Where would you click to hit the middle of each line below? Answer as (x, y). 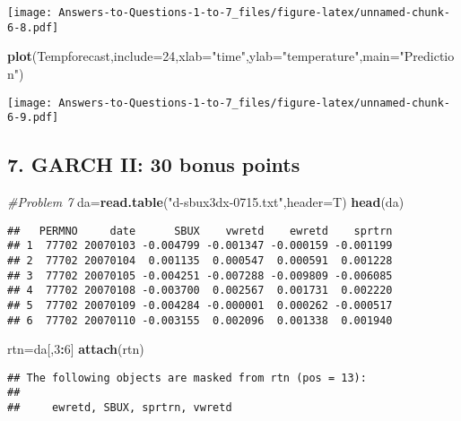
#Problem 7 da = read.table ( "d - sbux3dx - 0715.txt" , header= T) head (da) (206, 202)
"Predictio (427, 56)
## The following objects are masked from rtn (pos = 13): (187, 378)
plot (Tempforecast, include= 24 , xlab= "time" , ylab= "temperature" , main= (204, 56)
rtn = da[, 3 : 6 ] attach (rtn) (76, 349)
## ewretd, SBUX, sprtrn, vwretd (120, 408)
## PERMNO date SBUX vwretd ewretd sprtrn (200, 231)
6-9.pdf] (33, 118)
